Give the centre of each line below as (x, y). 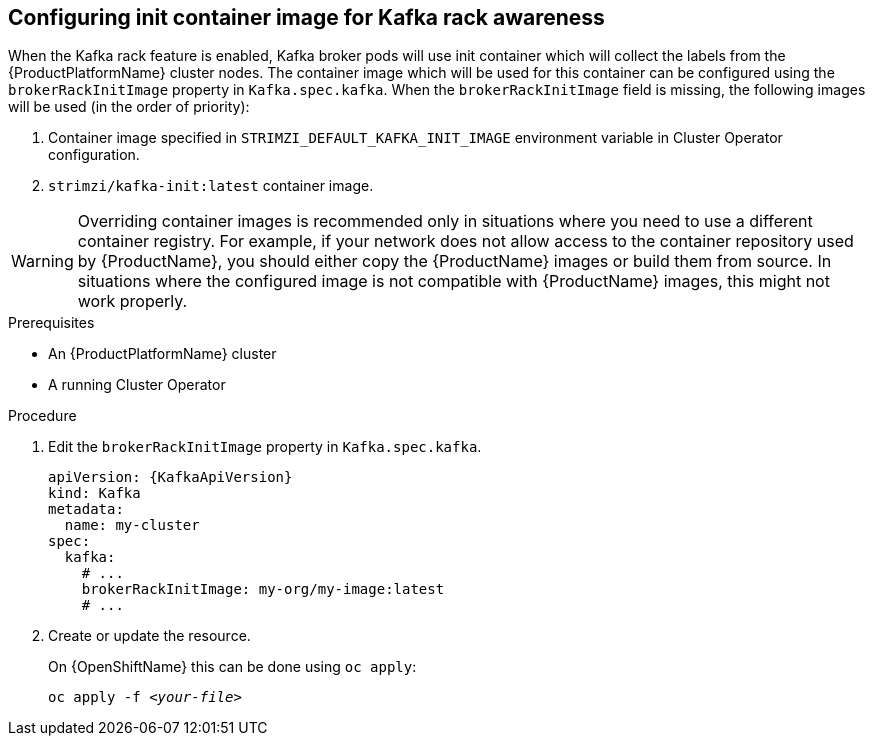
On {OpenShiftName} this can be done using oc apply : (232, 667)
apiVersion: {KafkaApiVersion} (170, 477)
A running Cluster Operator (137, 385)
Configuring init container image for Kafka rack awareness (306, 17)
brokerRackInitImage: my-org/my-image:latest (263, 589)
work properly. (132, 301)
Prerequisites (51, 323)
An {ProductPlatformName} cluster (162, 354)
